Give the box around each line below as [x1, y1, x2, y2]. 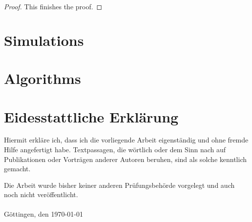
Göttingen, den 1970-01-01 [4, 208, 83, 219]
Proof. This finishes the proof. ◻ [4, 1, 103, 11]
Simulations [4, 30, 84, 50]
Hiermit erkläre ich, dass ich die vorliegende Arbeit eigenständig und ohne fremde [4, 135, 249, 145]
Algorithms [4, 68, 81, 88]
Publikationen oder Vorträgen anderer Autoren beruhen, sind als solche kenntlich [4, 154, 247, 164]
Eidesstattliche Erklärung [4, 106, 179, 126]
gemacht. [4, 163, 31, 174]
